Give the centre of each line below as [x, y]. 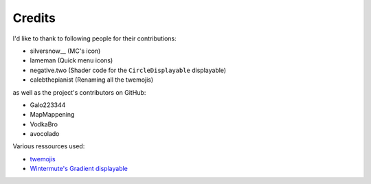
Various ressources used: [49, 146]
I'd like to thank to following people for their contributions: [94, 38]
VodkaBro [44, 124]
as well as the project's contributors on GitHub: [79, 92]
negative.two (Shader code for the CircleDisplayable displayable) [128, 70]
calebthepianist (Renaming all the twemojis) [92, 80]
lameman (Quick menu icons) [71, 60]
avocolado [45, 134]
